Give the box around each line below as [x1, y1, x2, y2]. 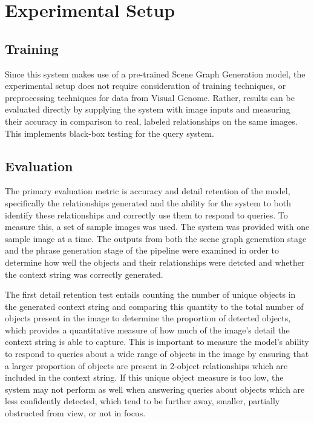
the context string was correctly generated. [5, 267, 163, 280]
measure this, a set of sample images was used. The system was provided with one [5, 220, 310, 233]
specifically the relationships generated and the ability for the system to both [5, 196, 292, 209]
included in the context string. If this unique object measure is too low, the [5, 371, 284, 384]
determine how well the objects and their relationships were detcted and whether [5, 255, 305, 268]
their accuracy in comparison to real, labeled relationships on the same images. [5, 114, 298, 127]
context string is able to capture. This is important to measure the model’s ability [5, 335, 309, 348]
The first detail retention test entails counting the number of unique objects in [5, 288, 296, 301]
